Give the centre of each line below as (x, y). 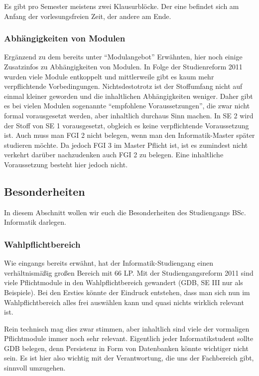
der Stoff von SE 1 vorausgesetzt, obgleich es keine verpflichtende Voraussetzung (127, 125)
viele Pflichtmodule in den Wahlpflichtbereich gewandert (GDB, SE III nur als (124, 282)
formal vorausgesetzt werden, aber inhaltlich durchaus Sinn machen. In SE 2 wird (129, 115)
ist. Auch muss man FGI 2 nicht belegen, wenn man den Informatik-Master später (129, 135)
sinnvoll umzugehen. (35, 368)
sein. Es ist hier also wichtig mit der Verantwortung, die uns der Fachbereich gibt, (129, 358)
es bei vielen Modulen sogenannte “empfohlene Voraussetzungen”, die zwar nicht (127, 106)
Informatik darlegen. (35, 222)
